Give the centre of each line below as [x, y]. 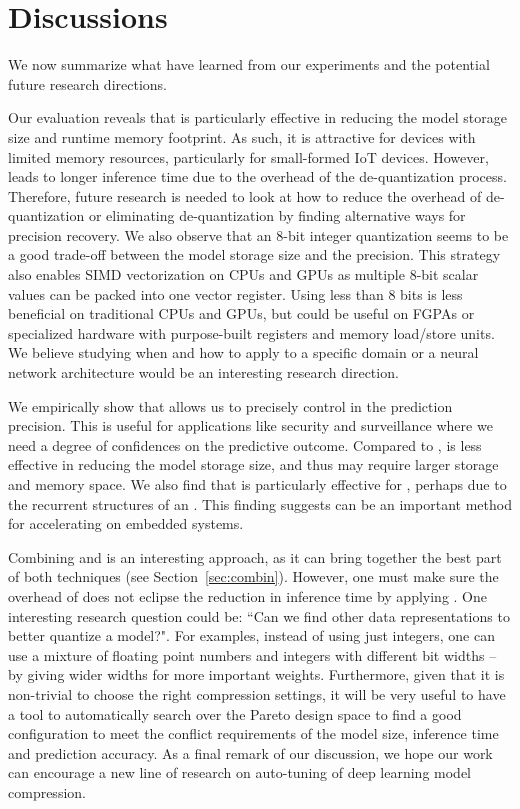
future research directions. [87, 83]
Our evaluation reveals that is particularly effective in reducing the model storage [258, 117]
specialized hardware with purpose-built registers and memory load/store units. [251, 332]
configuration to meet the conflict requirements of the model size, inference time [253, 733]
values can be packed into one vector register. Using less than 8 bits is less [235, 293]
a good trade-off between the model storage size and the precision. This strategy [254, 254]
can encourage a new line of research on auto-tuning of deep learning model [240, 772]
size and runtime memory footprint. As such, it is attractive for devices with [242, 136]
